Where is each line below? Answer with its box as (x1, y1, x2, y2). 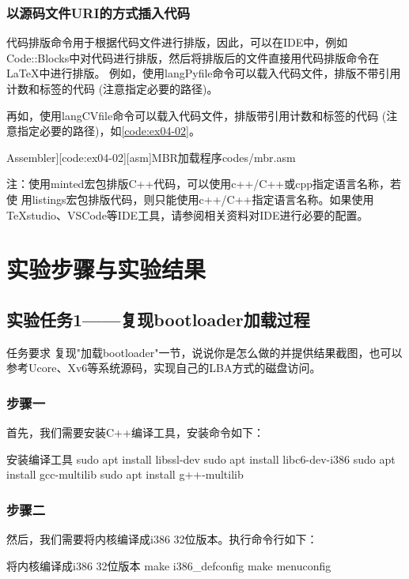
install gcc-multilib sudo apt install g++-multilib (6, 466, 244, 483)
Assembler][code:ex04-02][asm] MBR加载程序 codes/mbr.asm (6, 149, 296, 165)
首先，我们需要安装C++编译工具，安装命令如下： (6, 424, 264, 441)
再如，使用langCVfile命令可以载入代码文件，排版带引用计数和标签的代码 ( (6, 107, 387, 123)
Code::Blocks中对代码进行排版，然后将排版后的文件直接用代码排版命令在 (6, 49, 380, 66)
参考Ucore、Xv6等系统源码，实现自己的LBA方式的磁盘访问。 (6, 359, 321, 376)
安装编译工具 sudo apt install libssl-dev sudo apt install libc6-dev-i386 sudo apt (6, 450, 396, 467)
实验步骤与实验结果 (6, 253, 206, 285)
